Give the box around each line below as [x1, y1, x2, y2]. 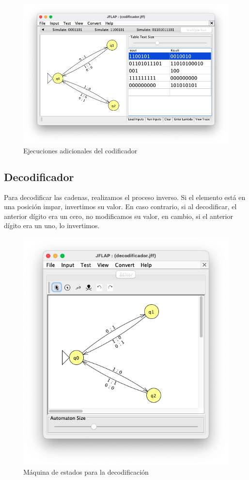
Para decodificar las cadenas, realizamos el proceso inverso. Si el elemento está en [4, 192, 246, 202]
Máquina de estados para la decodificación [23, 467, 149, 477]
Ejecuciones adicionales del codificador [23, 145, 138, 155]
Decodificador [4, 169, 74, 184]
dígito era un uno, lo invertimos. [4, 220, 100, 231]
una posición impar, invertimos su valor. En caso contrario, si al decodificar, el [4, 201, 237, 212]
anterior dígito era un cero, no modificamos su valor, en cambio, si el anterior [4, 211, 233, 221]
